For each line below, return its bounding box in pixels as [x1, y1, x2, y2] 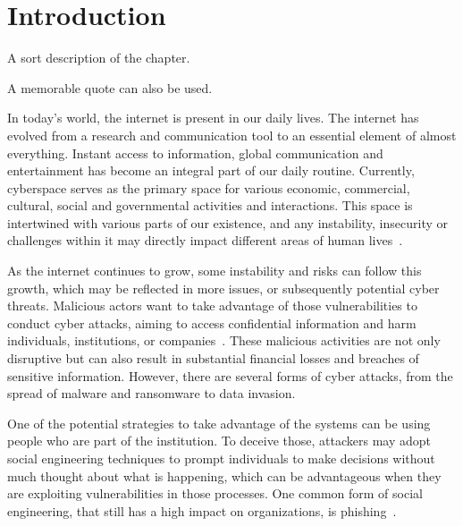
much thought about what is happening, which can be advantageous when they [7, 466, 442, 485]
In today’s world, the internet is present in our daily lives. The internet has [7, 108, 419, 127]
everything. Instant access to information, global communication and [7, 143, 383, 162]
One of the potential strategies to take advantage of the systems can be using [7, 413, 431, 432]
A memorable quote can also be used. [7, 78, 213, 97]
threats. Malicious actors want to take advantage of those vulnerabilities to [7, 296, 417, 315]
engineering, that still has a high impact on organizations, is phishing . [7, 501, 397, 520]
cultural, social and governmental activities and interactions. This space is [7, 196, 413, 215]
